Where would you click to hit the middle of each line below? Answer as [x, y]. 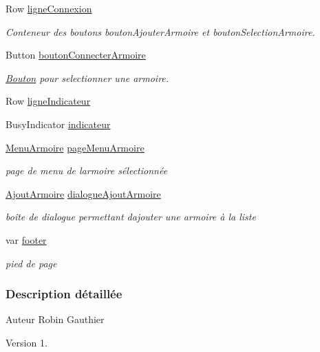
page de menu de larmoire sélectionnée [87, 170]
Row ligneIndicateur [48, 101]
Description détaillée [64, 294]
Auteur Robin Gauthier [55, 319]
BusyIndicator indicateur [58, 124]
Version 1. [26, 342]
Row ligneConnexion [49, 8]
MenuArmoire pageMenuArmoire [75, 147]
